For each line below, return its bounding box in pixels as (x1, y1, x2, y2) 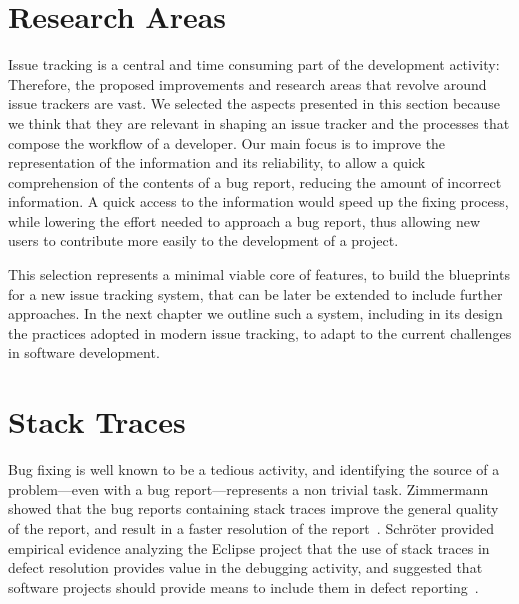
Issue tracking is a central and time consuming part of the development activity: (8, 54, 500, 75)
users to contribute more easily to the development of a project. (8, 230, 399, 251)
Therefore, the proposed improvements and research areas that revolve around (8, 73, 487, 94)
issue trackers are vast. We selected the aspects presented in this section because (8, 93, 501, 114)
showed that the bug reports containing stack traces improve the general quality (8, 498, 499, 519)
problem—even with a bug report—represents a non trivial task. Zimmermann (8, 478, 489, 499)
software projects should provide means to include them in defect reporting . (8, 576, 479, 597)
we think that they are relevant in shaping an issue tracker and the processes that (8, 112, 510, 133)
